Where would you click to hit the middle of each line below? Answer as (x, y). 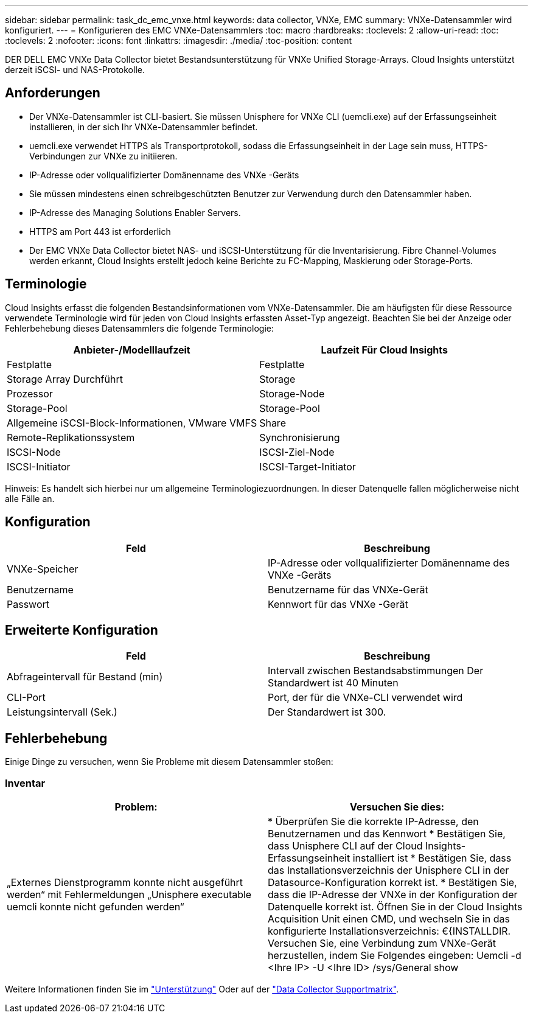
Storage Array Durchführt (65, 379)
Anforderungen (53, 93)
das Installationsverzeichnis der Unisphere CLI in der (388, 870)
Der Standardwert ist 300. (327, 712)
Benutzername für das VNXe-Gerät (348, 589)
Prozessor (30, 393)
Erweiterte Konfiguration (82, 630)
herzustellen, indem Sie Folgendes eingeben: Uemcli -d (395, 955)
